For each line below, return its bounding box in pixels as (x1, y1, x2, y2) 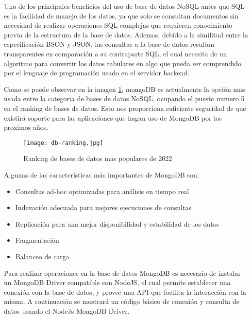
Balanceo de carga (15, 251, 69, 261)
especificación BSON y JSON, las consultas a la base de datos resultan (4, 39, 214, 49)
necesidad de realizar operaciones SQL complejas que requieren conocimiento (4, 20, 233, 30)
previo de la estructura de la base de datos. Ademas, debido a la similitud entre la (4, 29, 248, 39)
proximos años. (4, 122, 49, 132)
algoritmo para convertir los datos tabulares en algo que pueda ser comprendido (4, 58, 242, 68)
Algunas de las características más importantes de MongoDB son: (4, 169, 199, 179)
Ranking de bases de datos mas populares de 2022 (23, 153, 172, 163)
